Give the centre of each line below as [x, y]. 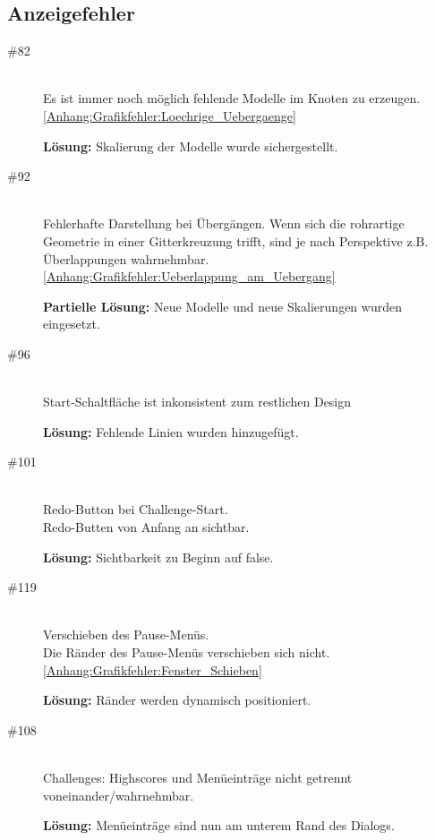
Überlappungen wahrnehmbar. [126, 258]
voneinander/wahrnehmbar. [119, 795]
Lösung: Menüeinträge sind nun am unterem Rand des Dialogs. [219, 825]
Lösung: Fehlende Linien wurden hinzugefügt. [171, 431]
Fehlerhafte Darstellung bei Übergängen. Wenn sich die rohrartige [224, 223]
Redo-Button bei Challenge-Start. [136, 509]
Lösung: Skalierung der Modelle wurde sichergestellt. [191, 146]
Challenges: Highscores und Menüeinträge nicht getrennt [198, 778]
